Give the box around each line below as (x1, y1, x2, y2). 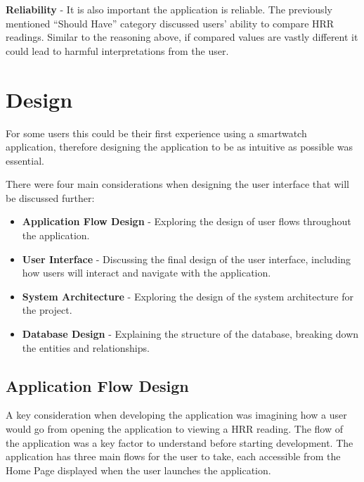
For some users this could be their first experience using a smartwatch (6, 125, 307, 140)
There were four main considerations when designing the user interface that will (6, 177, 349, 191)
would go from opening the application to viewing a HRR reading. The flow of (6, 421, 343, 436)
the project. (22, 303, 72, 317)
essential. (6, 153, 44, 167)
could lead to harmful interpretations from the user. (6, 43, 229, 58)
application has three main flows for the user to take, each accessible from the (6, 449, 341, 464)
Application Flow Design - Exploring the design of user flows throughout (22, 214, 351, 229)
